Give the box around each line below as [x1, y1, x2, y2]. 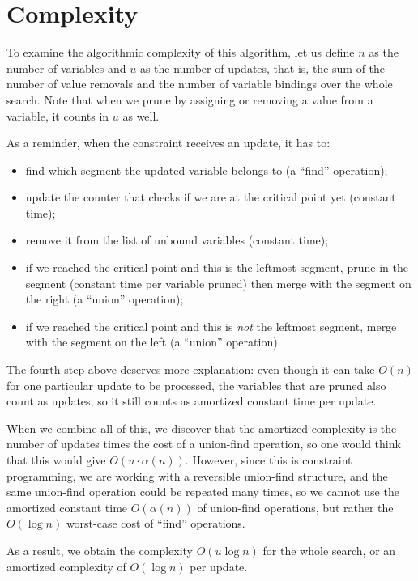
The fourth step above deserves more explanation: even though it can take [6, 361, 375, 378]
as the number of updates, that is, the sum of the [139, 59, 386, 76]
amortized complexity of [6, 558, 126, 575]
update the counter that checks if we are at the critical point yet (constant [25, 189, 396, 206]
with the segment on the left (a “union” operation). [25, 333, 281, 350]
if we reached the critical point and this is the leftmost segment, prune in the [25, 259, 408, 276]
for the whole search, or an [262, 541, 396, 558]
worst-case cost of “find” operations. [66, 515, 245, 532]
